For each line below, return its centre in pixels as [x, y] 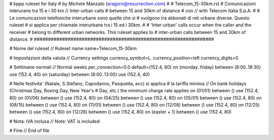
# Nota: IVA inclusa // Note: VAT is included [55, 121]
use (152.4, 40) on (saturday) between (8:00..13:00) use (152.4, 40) [80, 74]
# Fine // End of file [29, 131]
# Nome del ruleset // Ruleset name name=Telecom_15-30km [73, 49]
